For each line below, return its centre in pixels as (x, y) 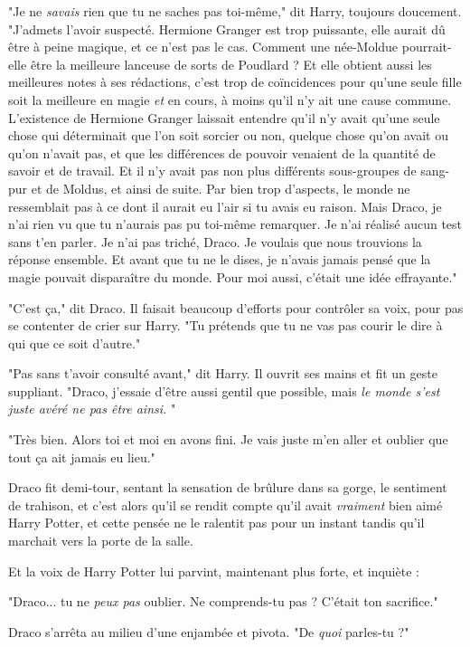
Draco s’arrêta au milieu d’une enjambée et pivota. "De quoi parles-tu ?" (209, 631)
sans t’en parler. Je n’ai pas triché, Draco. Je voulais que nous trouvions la (215, 241)
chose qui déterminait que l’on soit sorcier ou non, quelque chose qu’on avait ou (228, 135)
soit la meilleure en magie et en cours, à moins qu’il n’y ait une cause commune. (230, 99)
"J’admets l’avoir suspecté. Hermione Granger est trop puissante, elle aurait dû (227, 29)
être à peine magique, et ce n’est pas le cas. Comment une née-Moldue (203, 47)
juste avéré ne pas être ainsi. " (92, 409)
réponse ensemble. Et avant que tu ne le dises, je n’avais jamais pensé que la (220, 259)
